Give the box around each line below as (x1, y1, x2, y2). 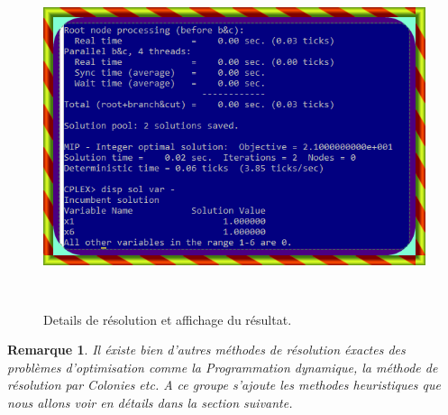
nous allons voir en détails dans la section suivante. (7, 392, 293, 411)
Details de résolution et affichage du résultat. (43, 309, 292, 328)
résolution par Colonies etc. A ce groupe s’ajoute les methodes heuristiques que (7, 375, 441, 394)
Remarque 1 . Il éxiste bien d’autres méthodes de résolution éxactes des (7, 340, 406, 359)
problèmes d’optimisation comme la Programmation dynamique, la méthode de (7, 357, 438, 376)
